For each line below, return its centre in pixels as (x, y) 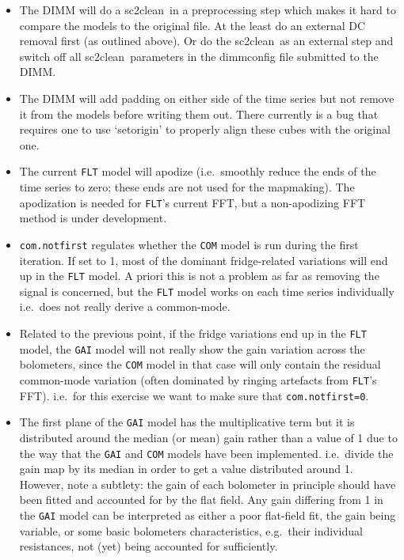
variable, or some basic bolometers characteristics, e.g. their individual (191, 530)
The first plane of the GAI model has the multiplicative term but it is (187, 422)
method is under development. (93, 218)
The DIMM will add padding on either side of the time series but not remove (207, 98)
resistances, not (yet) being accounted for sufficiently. (149, 546)
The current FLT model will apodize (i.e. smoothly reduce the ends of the (198, 171)
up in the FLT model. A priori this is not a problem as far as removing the (199, 276)
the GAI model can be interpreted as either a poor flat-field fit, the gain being (208, 515)
